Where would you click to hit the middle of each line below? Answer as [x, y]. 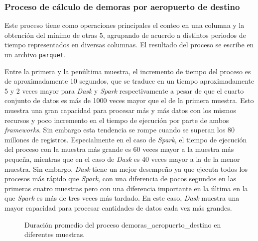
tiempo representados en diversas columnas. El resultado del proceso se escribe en [129, 45]
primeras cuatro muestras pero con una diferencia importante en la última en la [126, 188]
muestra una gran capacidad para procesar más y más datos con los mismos [120, 110]
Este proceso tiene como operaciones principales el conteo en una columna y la [125, 25]
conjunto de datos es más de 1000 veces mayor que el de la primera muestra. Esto [129, 100]
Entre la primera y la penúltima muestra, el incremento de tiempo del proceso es [128, 71]
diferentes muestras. [55, 234]
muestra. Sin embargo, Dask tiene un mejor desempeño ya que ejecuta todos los [126, 169]
